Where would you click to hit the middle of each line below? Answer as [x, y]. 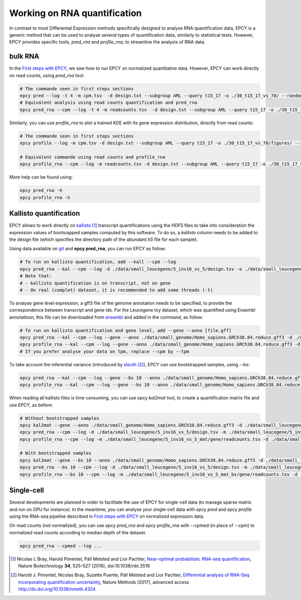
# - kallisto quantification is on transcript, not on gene [95, 283]
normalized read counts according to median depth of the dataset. [78, 532]
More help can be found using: [41, 177]
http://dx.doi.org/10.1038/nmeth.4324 [57, 589]
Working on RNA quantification [76, 13]
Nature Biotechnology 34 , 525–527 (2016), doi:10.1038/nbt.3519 [84, 566]
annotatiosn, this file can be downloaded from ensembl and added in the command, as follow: [106, 317]
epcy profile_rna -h [45, 197]
